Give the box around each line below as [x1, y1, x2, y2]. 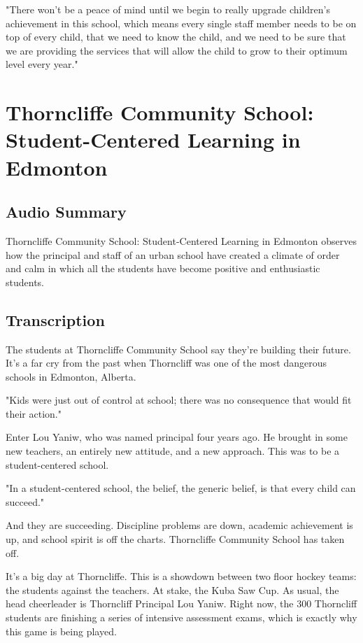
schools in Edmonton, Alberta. [6, 369, 136, 383]
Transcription [6, 309, 105, 330]
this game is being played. [6, 623, 117, 638]
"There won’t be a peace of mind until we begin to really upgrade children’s [6, 2, 330, 16]
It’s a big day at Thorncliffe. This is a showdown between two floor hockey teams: [6, 569, 357, 584]
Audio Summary [6, 201, 127, 222]
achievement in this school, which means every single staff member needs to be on [6, 15, 357, 30]
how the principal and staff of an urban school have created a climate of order [6, 247, 340, 262]
